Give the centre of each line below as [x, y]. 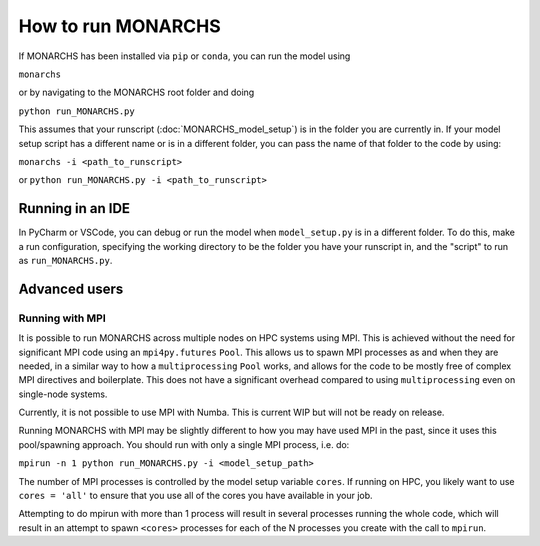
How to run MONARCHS [120, 26]
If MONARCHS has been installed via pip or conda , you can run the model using [184, 56]
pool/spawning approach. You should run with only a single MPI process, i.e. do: [184, 444]
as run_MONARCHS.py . [65, 260]
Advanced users [71, 288]
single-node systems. [63, 394]
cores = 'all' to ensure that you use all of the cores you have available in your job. [196, 496]
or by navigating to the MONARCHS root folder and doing [136, 92]
